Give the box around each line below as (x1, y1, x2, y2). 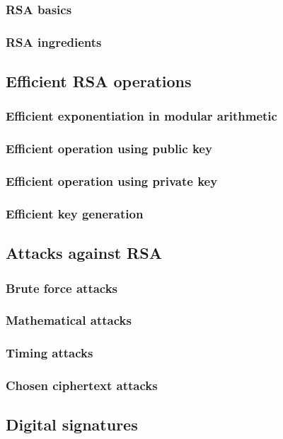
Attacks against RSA (6, 242, 162, 264)
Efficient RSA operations (6, 70, 192, 92)
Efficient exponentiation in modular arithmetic (6, 107, 277, 125)
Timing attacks (6, 344, 93, 362)
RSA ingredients (6, 33, 102, 50)
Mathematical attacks (6, 311, 132, 329)
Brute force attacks (6, 279, 118, 296)
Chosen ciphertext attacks (6, 377, 158, 394)
